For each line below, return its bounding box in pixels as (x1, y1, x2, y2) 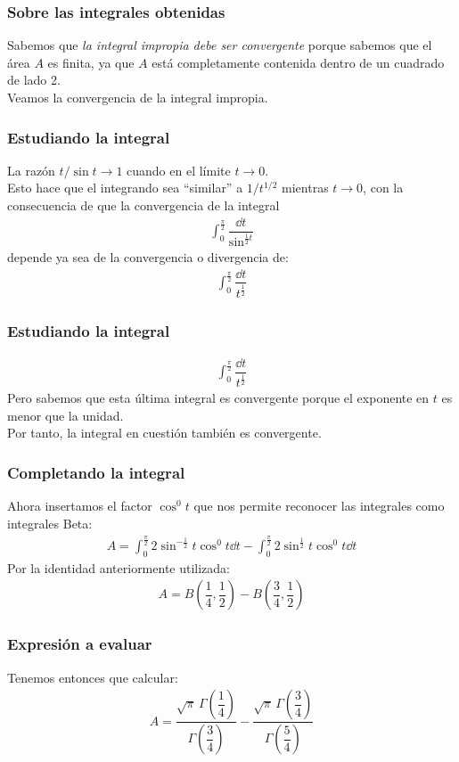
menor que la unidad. (7, 406, 124, 424)
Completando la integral (7, 462, 185, 483)
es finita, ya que (47, 53, 135, 71)
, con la (363, 178, 404, 197)
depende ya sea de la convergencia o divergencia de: (7, 247, 289, 266)
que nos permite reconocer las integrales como (193, 496, 445, 515)
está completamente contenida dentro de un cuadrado (152, 53, 445, 71)
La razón (7, 160, 55, 179)
